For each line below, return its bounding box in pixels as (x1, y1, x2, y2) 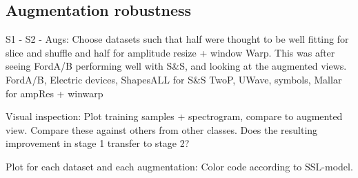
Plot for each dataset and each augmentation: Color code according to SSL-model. (6, 159, 353, 173)
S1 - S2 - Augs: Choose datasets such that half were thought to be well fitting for (6, 32, 349, 46)
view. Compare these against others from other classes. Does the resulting (6, 122, 318, 137)
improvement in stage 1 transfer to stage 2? (6, 136, 190, 150)
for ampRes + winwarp (6, 86, 103, 100)
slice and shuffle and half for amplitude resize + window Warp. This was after (6, 45, 335, 59)
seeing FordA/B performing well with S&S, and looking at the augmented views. (6, 59, 347, 73)
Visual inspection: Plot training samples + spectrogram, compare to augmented (6, 109, 343, 123)
